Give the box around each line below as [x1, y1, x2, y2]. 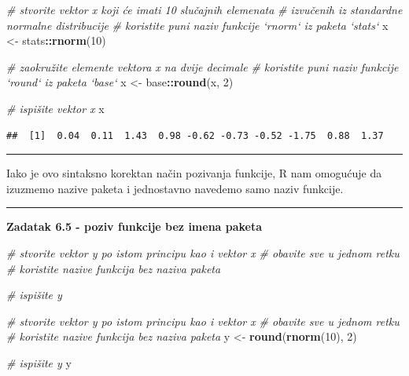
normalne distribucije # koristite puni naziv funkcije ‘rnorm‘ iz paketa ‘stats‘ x [6, 16, 389, 33]
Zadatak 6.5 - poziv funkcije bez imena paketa [6, 218, 263, 235]
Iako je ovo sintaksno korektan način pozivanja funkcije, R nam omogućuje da [6, 165, 382, 181]
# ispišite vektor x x [6, 100, 105, 116]
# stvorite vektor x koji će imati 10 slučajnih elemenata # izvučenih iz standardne [6, 2, 403, 17]
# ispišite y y [6, 354, 72, 371]
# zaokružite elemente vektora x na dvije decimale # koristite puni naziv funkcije [6, 58, 399, 75]
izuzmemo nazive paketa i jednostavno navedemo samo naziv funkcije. [6, 180, 344, 196]
